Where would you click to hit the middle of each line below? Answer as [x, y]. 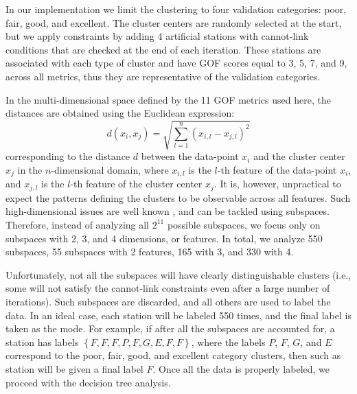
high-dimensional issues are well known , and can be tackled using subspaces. [168, 211]
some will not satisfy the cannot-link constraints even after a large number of [168, 288]
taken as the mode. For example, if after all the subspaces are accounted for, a [170, 328]
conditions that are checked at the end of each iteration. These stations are [163, 49]
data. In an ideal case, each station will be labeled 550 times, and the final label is [178, 315]
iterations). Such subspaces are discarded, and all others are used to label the [168, 301]
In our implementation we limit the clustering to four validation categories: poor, [176, 9]
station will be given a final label [74, 368]
